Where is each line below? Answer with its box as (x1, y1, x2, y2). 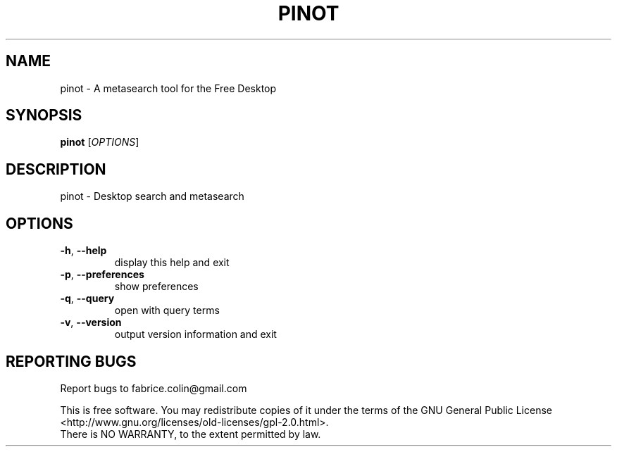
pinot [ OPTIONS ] (60, 136, 139, 149)
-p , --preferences (60, 268, 144, 281)
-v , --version (60, 316, 122, 329)
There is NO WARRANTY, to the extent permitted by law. (60, 427, 321, 440)
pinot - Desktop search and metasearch (60, 190, 244, 203)
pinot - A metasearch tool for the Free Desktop (60, 82, 277, 94)
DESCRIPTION (6, 160, 106, 178)
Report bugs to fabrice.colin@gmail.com (60, 382, 247, 394)
